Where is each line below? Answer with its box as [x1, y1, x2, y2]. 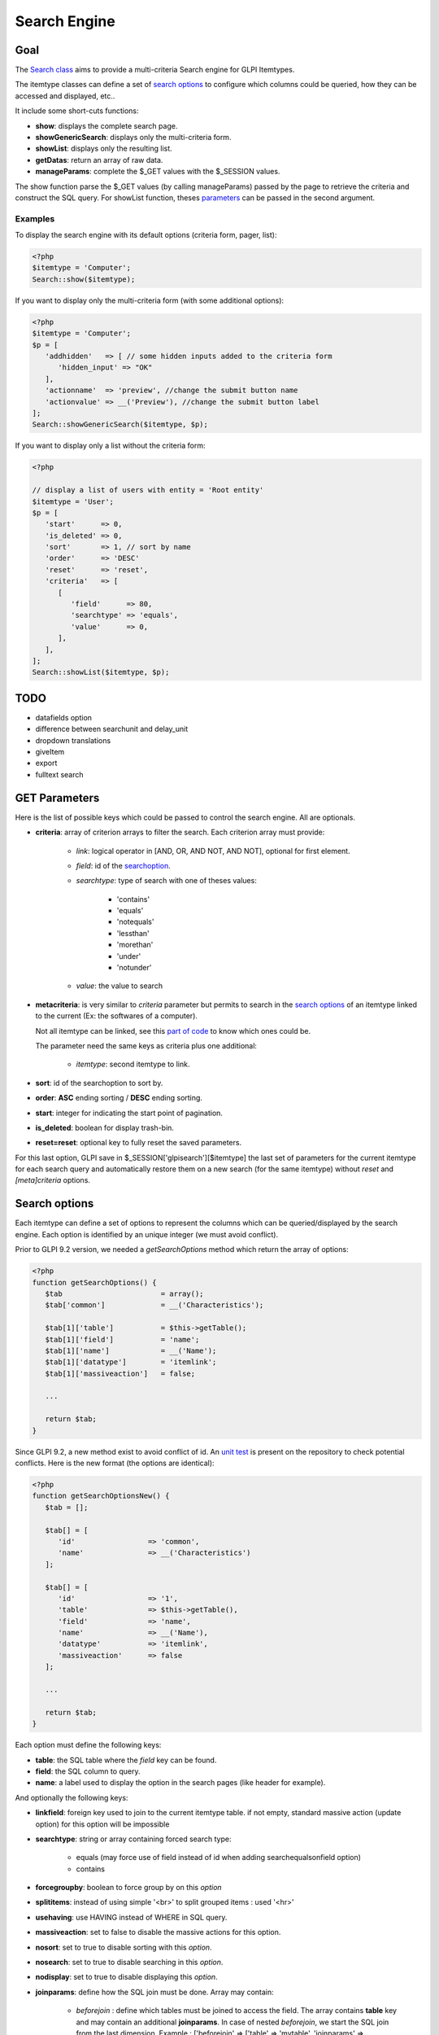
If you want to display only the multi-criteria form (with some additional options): [15, 295, 285, 305]
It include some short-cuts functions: [15, 106, 139, 116]
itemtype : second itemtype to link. [76, 1059, 190, 1070]
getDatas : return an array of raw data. [35, 155, 163, 164]
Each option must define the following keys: [15, 1740, 162, 1750]
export [35, 758, 58, 768]
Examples [15, 212, 55, 224]
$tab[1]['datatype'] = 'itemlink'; [45, 1358, 217, 1367]
